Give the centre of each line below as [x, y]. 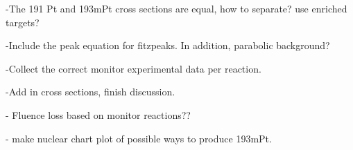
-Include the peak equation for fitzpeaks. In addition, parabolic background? [168, 45]
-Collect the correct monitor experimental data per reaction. [134, 68]
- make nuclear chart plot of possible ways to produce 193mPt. [139, 138]
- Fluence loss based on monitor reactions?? [98, 114]
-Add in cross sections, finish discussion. [91, 92]
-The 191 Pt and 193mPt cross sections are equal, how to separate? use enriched [176, 8]
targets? [23, 22]
